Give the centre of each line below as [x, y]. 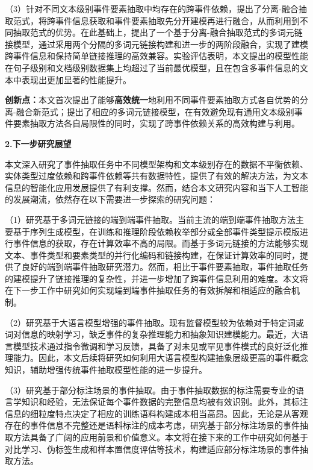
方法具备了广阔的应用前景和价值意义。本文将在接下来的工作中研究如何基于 [160, 437]
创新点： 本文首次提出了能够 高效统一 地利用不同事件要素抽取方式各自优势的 [152, 100]
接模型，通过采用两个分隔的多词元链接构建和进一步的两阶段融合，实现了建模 [156, 44]
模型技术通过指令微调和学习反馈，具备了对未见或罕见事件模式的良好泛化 [156, 346]
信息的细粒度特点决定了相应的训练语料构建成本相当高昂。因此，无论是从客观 [156, 413]
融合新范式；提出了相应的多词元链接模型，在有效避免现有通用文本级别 [155, 111]
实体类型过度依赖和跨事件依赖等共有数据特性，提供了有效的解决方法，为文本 [156, 176]
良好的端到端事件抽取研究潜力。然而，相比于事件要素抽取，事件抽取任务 [165, 267]
